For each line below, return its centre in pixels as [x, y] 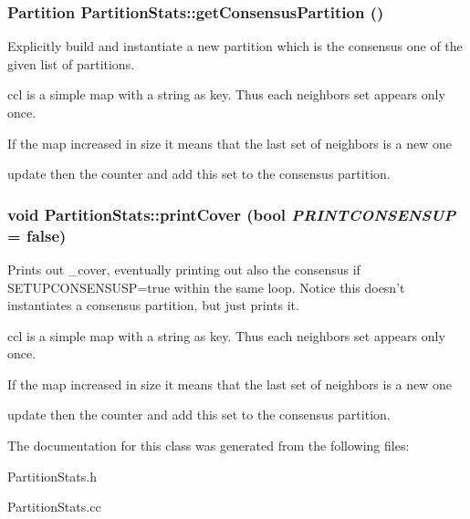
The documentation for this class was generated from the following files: [209, 446]
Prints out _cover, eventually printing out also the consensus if [184, 269]
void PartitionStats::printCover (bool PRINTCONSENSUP [232, 214]
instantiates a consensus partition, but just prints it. [153, 305]
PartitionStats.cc [54, 507]
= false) [37, 235]
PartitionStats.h [52, 476]
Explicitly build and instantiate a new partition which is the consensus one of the [235, 46]
